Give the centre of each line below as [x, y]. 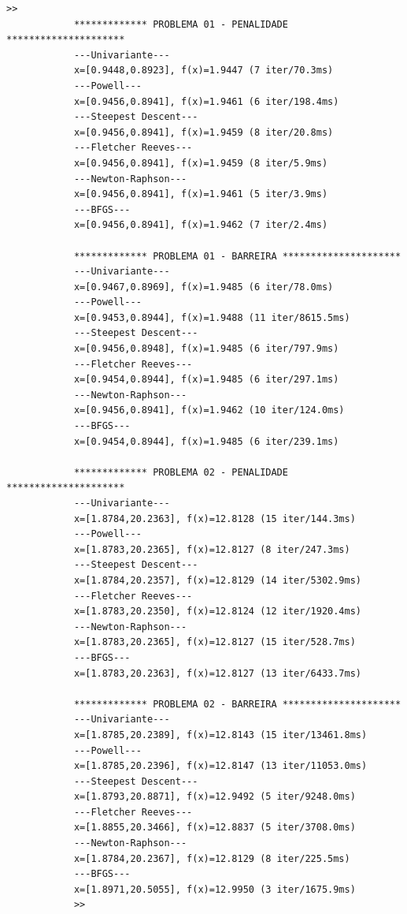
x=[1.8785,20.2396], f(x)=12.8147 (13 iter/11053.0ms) [220, 766]
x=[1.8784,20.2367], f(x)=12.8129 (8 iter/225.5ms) [212, 858]
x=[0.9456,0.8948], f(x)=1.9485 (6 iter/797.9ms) [206, 349]
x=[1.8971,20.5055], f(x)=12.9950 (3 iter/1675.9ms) [215, 889]
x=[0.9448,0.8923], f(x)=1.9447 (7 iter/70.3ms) [203, 71]
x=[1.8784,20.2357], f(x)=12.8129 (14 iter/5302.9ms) [218, 580]
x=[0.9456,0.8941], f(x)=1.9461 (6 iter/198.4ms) [206, 101]
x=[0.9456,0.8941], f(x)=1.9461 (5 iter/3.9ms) [201, 194]
